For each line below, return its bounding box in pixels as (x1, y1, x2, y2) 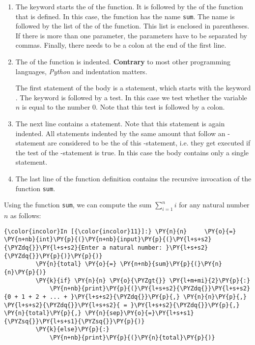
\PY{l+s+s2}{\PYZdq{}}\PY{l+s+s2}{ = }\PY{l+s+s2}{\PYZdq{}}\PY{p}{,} (4, 301, 240, 309)
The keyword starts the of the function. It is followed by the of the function (15, 1, 243, 11)
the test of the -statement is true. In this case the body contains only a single (15, 147, 249, 157)
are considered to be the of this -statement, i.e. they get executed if (47, 138, 251, 148)
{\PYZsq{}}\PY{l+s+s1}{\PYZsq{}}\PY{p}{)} (4, 317, 145, 325)
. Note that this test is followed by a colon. (96, 102, 225, 112)
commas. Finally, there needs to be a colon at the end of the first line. (15, 40, 227, 50)
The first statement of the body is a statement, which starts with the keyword (15, 83, 251, 93)
